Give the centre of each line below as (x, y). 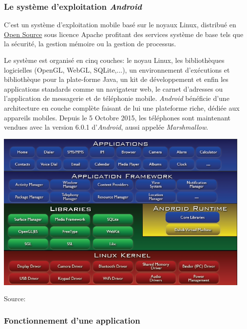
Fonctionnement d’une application (72, 320)
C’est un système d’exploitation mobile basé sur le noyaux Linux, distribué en (120, 25)
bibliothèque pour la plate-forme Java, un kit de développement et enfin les (116, 79)
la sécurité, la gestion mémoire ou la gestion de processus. (90, 44)
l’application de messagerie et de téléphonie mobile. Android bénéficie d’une (117, 98)
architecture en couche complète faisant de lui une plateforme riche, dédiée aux (122, 107)
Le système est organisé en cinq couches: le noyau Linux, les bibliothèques (114, 60)
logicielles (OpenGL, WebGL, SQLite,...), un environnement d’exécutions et (117, 69)
